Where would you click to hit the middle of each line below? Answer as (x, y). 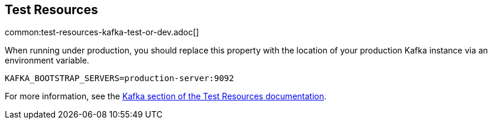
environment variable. (47, 61)
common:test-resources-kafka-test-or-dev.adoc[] (102, 32)
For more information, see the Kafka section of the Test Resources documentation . (166, 96)
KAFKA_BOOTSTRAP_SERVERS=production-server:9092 (119, 78)
